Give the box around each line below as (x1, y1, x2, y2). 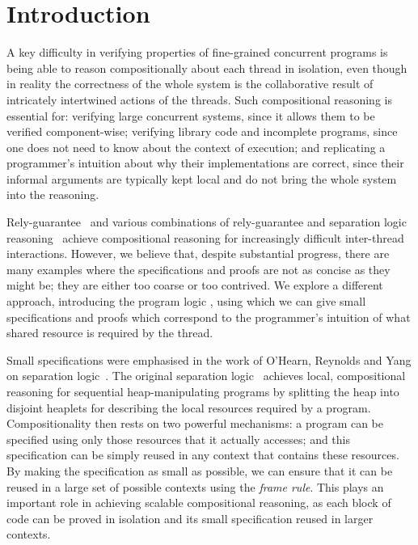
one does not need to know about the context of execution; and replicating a (6, 138, 386, 155)
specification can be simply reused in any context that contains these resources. (6, 446, 399, 463)
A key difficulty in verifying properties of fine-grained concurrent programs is (6, 44, 388, 61)
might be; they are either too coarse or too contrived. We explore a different (6, 277, 383, 294)
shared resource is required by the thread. (6, 324, 213, 341)
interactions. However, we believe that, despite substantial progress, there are (6, 245, 390, 262)
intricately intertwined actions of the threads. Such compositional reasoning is (6, 91, 392, 108)
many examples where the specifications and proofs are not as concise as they (6, 260, 391, 277)
